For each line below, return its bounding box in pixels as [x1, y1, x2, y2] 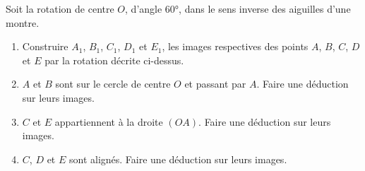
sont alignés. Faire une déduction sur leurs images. [68, 151, 287, 166]
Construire [22, 39, 68, 54]
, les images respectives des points [162, 39, 309, 54]
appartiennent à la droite [54, 114, 163, 129]
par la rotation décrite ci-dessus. [44, 52, 184, 67]
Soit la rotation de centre [6, 1, 114, 16]
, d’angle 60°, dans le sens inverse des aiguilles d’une [125, 1, 351, 16]
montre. [6, 15, 40, 30]
